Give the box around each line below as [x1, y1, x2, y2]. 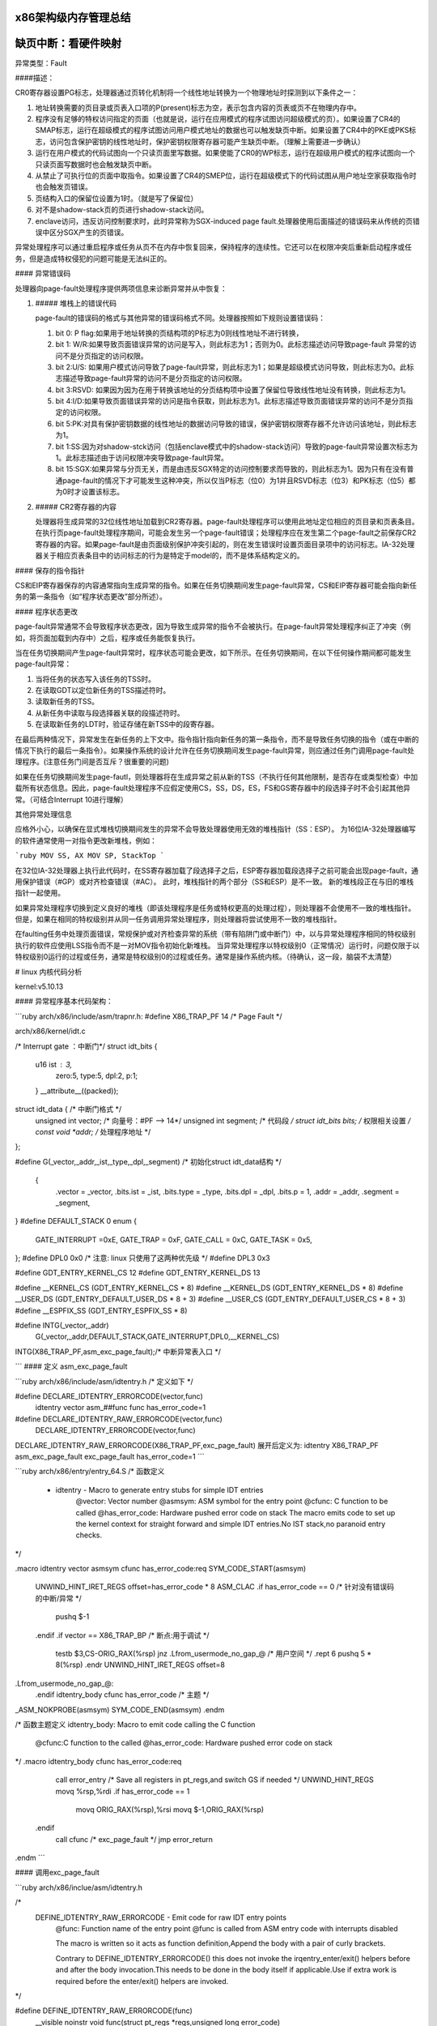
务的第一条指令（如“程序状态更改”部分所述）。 [15, 592, 168, 601]
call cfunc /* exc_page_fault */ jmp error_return [55, 1834, 214, 1844]
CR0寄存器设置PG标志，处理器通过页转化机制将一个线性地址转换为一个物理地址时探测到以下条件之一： [15, 88, 359, 97]
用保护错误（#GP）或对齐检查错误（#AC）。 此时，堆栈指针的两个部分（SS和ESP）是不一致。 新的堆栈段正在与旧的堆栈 [15, 876, 414, 887]
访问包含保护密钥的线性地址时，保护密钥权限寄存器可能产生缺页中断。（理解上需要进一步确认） [49, 136, 365, 146]
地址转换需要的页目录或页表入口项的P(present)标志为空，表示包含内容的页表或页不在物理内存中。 [35, 102, 362, 113]
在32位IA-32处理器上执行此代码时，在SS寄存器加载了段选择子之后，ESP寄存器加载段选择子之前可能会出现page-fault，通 [15, 866, 418, 875]
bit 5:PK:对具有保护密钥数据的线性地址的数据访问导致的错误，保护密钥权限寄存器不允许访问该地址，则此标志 [55, 418, 417, 429]
